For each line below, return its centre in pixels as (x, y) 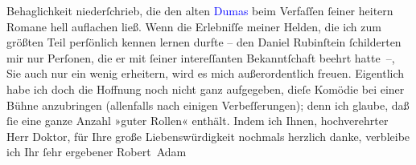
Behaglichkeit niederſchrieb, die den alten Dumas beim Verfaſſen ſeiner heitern (200, 10)
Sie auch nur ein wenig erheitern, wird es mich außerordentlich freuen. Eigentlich (206, 73)
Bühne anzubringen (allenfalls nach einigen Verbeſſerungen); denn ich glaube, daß (208, 105)
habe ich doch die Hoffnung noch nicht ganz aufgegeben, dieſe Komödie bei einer (206, 89)
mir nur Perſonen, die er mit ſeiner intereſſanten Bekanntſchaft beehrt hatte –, (201, 57)
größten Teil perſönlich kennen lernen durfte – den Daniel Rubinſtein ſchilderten (204, 42)
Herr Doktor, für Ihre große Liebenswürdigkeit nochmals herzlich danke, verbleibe (208, 136)
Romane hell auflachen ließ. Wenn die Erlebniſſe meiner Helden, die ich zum (194, 26)
